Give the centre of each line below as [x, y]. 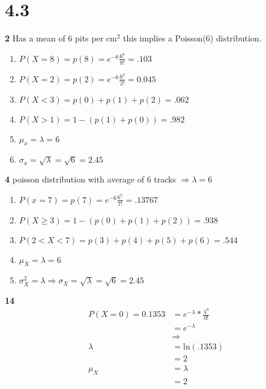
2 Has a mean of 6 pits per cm [61, 38]
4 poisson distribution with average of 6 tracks [90, 179]
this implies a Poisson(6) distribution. [192, 38]
